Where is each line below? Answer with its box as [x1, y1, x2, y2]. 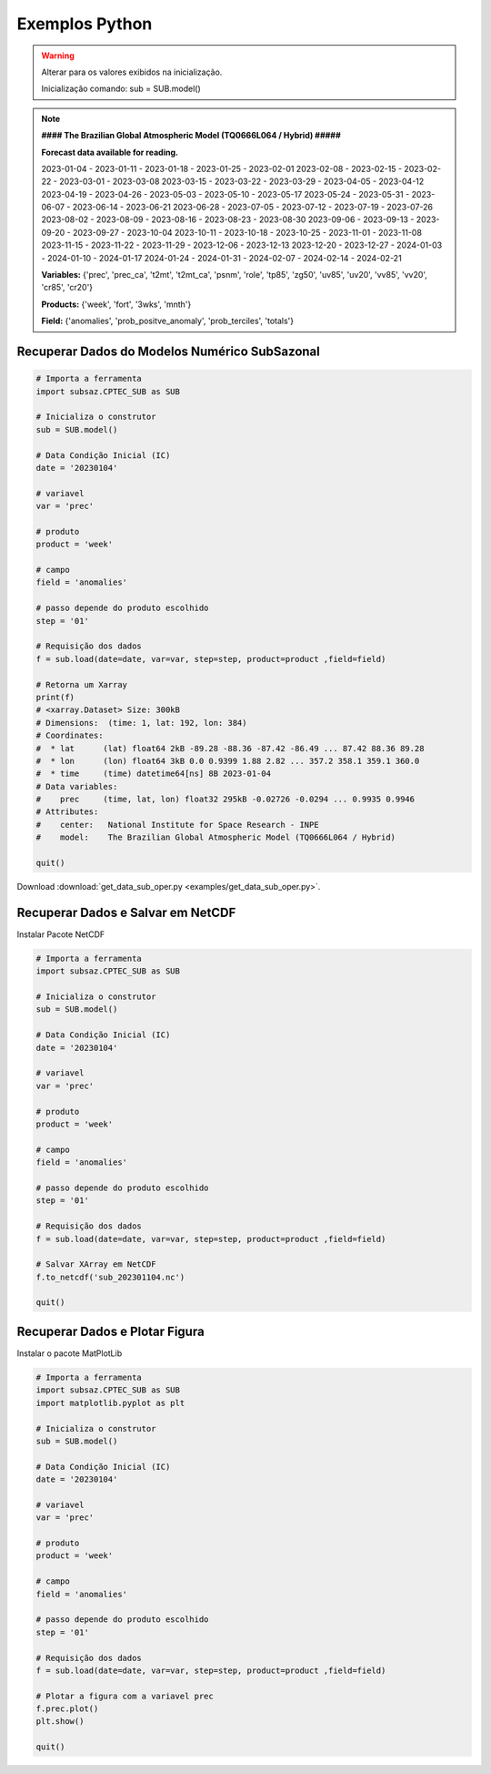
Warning [41, 50, 75, 61]
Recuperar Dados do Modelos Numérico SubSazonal [16, 344, 320, 359]
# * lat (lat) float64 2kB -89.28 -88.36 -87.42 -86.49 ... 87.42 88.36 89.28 [35, 743, 425, 753]
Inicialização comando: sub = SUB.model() [41, 83, 202, 95]
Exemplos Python [16, 14, 153, 34]
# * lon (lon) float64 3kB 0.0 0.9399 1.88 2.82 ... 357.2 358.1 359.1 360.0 [35, 756, 420, 766]
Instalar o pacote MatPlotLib [16, 1348, 123, 1359]
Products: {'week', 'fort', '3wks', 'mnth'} [41, 299, 192, 310]
